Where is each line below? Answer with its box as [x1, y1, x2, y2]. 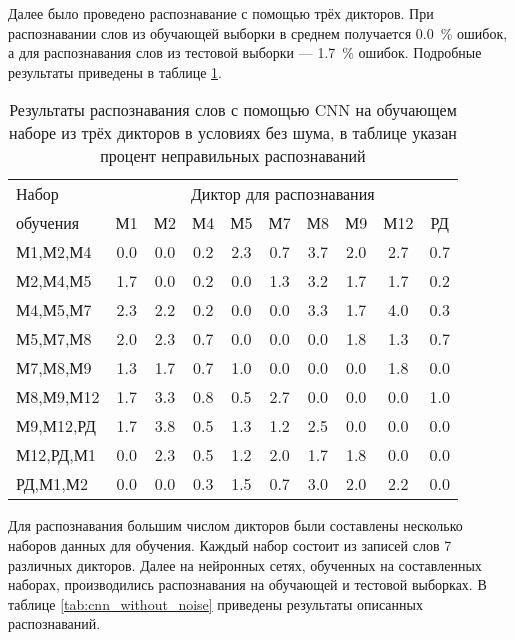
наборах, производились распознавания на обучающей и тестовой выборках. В [8, 574, 487, 595]
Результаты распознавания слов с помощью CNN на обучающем [9, 98, 457, 122]
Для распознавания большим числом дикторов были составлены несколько [8, 515, 463, 536]
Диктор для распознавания [190, 182, 375, 206]
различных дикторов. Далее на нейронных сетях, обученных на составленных [8, 554, 482, 575]
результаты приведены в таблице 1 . [8, 61, 222, 82]
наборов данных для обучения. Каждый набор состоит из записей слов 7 [8, 534, 452, 555]
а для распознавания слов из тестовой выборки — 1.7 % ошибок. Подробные [8, 42, 482, 63]
